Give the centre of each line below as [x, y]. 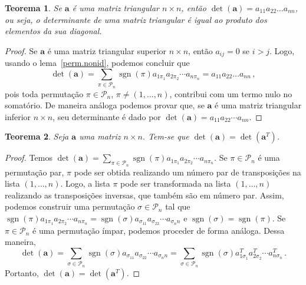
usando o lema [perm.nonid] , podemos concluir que [97, 63]
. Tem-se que [166, 136]
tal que [178, 206]
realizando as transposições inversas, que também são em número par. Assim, [144, 195]
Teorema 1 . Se [33, 8]
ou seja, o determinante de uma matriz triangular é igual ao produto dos [136, 19]
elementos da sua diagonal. [53, 31]
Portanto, [22, 272]
